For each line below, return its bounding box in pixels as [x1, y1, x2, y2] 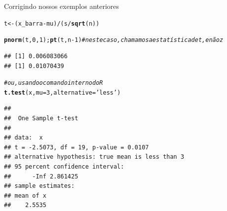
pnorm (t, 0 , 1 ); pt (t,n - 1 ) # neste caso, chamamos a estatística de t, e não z [4, 36, 224, 44]
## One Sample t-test [4, 115, 78, 122]
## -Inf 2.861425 [4, 173, 78, 180]
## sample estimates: [4, 182, 75, 190]
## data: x [4, 134, 43, 141]
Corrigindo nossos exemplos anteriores [4, 1, 119, 11]
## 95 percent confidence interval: [4, 163, 124, 170]
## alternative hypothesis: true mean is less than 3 [4, 153, 185, 161]
